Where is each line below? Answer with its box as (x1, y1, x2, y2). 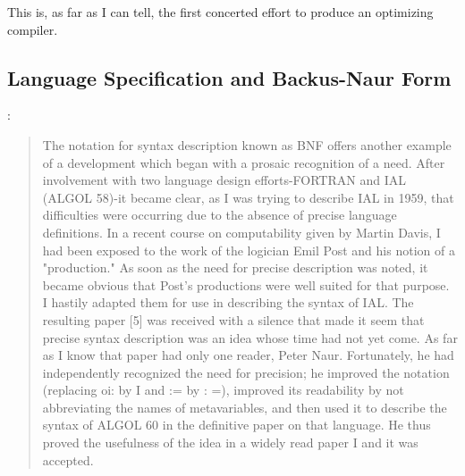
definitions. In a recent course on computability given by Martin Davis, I (42, 222, 441, 241)
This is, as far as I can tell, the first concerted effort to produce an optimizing (7, 3, 434, 21)
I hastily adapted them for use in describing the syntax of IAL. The (42, 293, 414, 312)
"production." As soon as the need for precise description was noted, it (42, 258, 428, 277)
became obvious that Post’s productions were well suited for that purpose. (42, 275, 450, 294)
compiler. (7, 20, 58, 38)
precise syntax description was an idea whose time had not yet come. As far (42, 328, 458, 347)
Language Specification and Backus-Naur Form (7, 63, 452, 91)
